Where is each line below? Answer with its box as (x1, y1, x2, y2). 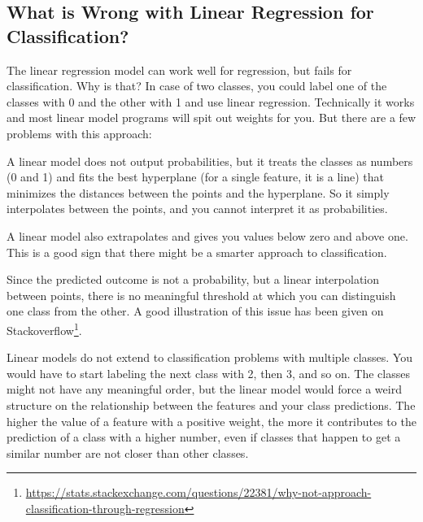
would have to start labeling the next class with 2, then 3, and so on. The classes (7, 364, 410, 381)
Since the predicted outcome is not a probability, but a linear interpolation (7, 271, 380, 288)
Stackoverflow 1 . (7, 319, 82, 338)
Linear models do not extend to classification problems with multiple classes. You (7, 349, 412, 366)
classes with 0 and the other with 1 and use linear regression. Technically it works (7, 93, 415, 110)
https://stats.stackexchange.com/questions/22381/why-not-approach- (25, 484, 372, 501)
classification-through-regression (25, 499, 185, 516)
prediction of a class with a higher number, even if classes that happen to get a (7, 428, 401, 446)
